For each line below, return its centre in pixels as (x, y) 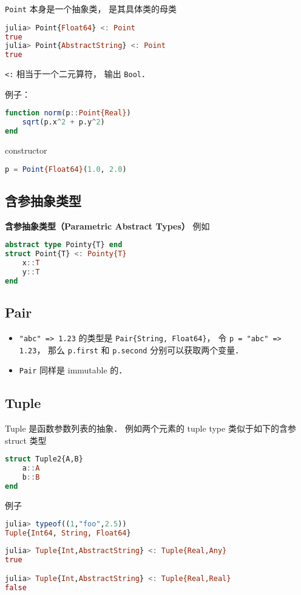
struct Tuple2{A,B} (44, 459)
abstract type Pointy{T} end (64, 245)
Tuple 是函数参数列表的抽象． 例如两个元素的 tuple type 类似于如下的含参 (150, 428)
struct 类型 (26, 440)
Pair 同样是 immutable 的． (73, 370)
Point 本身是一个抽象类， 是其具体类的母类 (91, 8)
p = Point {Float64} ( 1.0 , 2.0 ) (66, 169)
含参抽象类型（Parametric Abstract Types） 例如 (107, 226)
